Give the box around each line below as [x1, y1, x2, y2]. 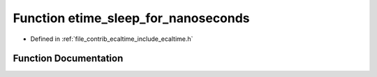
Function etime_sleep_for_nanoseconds [13, 10, 251, 26]
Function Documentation [13, 53, 124, 65]
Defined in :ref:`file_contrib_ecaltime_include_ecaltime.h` [30, 35, 193, 43]
